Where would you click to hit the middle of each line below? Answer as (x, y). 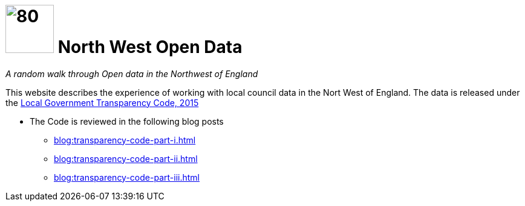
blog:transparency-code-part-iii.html (127, 177)
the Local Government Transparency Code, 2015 (102, 102)
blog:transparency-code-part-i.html (125, 140)
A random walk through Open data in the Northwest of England (132, 73)
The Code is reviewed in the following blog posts (127, 121)
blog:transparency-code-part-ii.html (126, 158)
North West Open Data (150, 47)
